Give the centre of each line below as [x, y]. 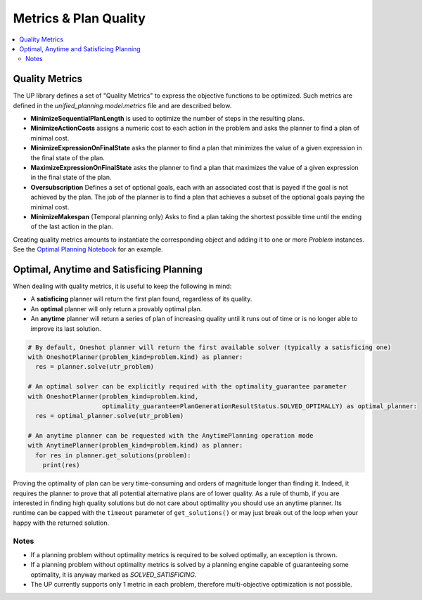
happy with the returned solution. [61, 523]
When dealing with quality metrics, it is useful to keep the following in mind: [122, 286]
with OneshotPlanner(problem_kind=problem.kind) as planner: [135, 357]
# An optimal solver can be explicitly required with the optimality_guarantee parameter [187, 387]
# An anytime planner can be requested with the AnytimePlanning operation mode [171, 436]
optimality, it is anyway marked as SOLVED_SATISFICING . [114, 574]
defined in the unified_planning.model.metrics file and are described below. [122, 105]
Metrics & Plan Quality [79, 18]
